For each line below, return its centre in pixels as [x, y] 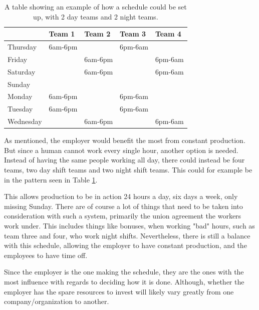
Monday [20, 96]
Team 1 [62, 34]
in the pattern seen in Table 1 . [51, 179]
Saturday [22, 71]
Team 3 [133, 34]
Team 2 [97, 34]
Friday [18, 59]
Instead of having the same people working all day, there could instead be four [124, 160]
